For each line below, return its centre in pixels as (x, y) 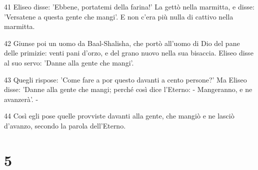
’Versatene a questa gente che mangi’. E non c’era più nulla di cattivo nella (119, 16)
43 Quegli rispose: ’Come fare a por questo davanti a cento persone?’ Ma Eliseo (125, 79)
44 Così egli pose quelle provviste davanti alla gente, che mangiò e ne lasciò (119, 116)
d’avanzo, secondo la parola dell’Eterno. (65, 125)
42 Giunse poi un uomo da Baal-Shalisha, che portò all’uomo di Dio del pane (122, 43)
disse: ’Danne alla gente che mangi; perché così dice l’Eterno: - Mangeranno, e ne (128, 89)
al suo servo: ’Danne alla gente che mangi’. (69, 62)
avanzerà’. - (21, 99)
